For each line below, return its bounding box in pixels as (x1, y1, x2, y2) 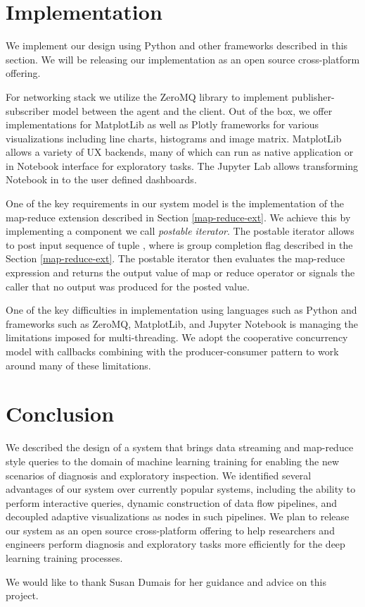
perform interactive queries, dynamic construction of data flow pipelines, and (6, 495, 338, 510)
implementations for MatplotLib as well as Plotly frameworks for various (6, 117, 319, 132)
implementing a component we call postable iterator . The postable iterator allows (6, 223, 354, 238)
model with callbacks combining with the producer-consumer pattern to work (6, 344, 339, 358)
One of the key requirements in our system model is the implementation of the (6, 196, 345, 211)
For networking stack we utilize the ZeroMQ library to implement (6, 89, 289, 104)
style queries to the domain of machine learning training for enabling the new (6, 453, 339, 468)
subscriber (6, 103, 50, 118)
